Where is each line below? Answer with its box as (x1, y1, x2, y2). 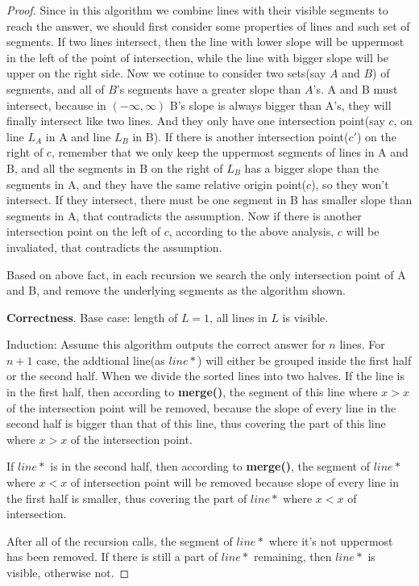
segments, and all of (6, 80, 105, 97)
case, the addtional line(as (36, 351, 165, 368)
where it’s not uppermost (268, 532, 393, 549)
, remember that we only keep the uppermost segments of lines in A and (51, 144, 409, 161)
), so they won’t (311, 175, 389, 192)
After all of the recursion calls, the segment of (6, 532, 233, 549)
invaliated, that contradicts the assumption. (6, 238, 222, 255)
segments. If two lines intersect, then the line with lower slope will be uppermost (6, 33, 404, 50)
